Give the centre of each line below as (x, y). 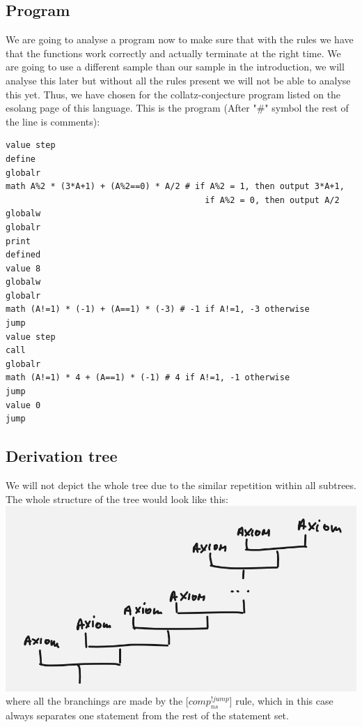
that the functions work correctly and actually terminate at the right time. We (173, 53)
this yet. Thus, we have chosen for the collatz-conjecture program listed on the (173, 94)
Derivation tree (62, 456)
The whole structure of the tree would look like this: (117, 499)
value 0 (23, 405)
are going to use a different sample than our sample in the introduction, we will (175, 67)
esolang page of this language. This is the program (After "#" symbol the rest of (177, 108)
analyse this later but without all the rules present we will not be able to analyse (178, 80)
